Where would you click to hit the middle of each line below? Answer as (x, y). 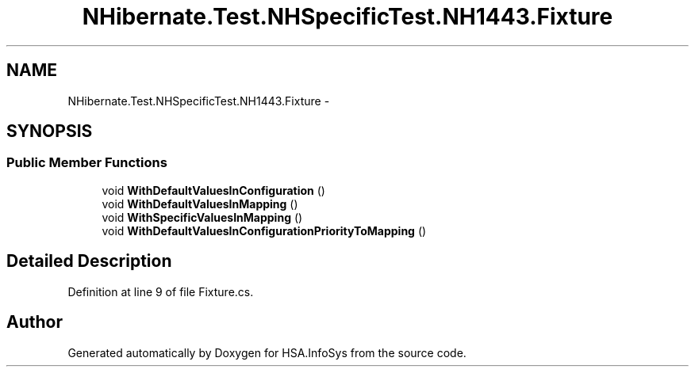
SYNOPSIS (50, 131)
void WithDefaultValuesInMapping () (200, 204)
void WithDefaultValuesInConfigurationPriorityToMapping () (264, 230)
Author (35, 322)
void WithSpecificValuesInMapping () (202, 217)
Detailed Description (89, 261)
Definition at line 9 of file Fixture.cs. (161, 291)
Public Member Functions (87, 163)
